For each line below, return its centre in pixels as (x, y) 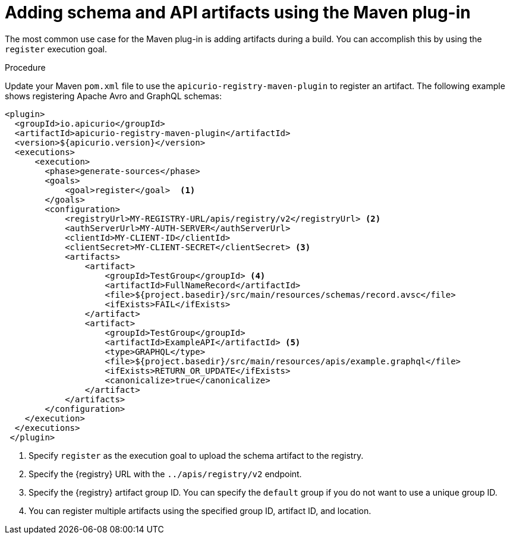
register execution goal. (56, 49)
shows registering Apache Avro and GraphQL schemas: (113, 96)
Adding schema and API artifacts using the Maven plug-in (238, 12)
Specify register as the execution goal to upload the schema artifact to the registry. (196, 455)
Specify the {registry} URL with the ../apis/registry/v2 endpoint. (165, 474)
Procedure (25, 67)
